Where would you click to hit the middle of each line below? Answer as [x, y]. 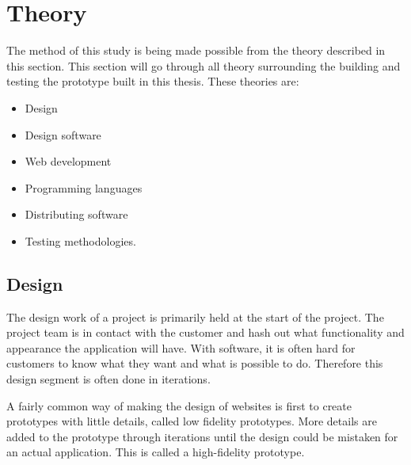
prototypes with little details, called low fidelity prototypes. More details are [192, 421]
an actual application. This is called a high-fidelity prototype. [156, 452]
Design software [63, 134]
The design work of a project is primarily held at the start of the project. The [195, 316]
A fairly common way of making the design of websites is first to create [179, 405]
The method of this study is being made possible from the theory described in [196, 50]
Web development [68, 161]
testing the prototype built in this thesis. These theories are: [153, 81]
